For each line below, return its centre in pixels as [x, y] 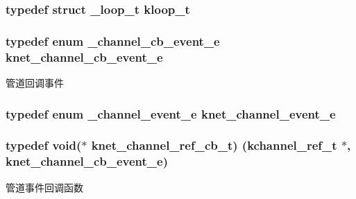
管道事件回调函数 [44, 187]
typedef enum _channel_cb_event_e [113, 41]
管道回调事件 [35, 82]
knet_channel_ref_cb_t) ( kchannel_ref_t [214, 145]
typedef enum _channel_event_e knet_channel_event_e [171, 113]
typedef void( [44, 145]
